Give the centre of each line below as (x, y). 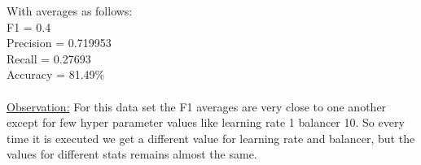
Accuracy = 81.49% (56, 74)
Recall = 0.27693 (49, 58)
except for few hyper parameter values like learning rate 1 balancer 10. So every (206, 122)
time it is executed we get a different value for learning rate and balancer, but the (211, 138)
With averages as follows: (70, 11)
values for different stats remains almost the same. (132, 154)
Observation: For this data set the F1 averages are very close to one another (197, 106)
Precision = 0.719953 (59, 43)
